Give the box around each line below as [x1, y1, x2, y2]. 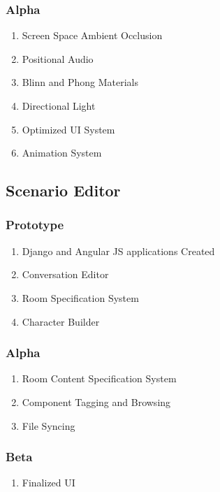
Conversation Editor [22, 267, 109, 282]
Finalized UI [22, 475, 75, 490]
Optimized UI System [22, 122, 115, 136]
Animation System [22, 145, 102, 160]
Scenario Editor [6, 180, 121, 201]
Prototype [6, 216, 64, 233]
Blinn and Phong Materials [22, 75, 139, 89]
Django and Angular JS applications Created [22, 243, 215, 258]
